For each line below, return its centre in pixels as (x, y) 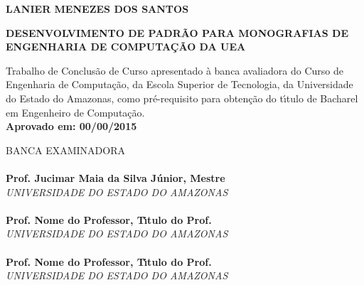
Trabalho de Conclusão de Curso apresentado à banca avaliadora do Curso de (175, 70)
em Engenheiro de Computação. (75, 112)
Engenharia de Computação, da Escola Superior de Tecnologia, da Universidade (180, 84)
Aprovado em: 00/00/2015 (71, 126)
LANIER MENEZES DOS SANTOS (97, 9)
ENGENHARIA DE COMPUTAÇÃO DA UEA (126, 47)
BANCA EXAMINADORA (65, 150)
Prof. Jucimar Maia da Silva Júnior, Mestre (116, 177)
